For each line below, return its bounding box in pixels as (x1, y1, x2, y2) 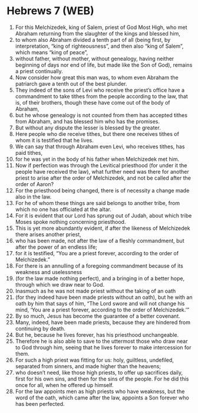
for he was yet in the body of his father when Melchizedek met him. (15, 155, 179, 162)
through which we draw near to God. (15, 281, 105, 288)
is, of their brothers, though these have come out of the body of (15, 99, 170, 106)
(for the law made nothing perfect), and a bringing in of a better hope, (15, 275, 185, 282)
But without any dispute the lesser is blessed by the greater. (15, 124, 161, 131)
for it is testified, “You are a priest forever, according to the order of (15, 249, 179, 256)
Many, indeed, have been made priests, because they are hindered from (15, 318, 191, 326)
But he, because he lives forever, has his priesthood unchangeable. (15, 331, 179, 338)
